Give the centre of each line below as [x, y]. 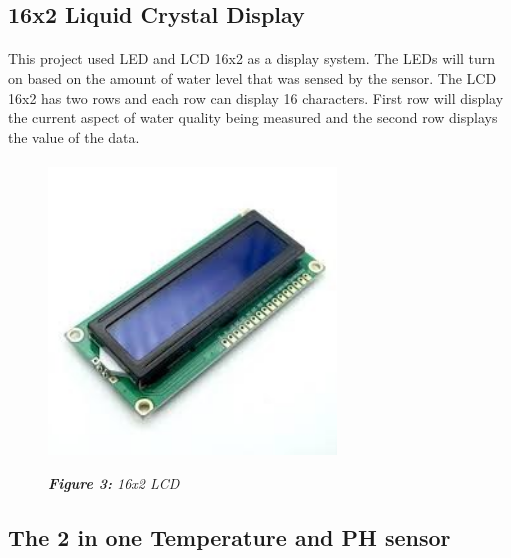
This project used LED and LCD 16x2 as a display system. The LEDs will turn [252, 58]
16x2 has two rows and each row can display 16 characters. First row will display [256, 97]
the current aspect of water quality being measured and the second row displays [253, 117]
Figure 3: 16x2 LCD [114, 482]
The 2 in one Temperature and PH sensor [229, 536]
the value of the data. [74, 136]
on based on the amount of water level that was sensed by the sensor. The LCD [252, 77]
